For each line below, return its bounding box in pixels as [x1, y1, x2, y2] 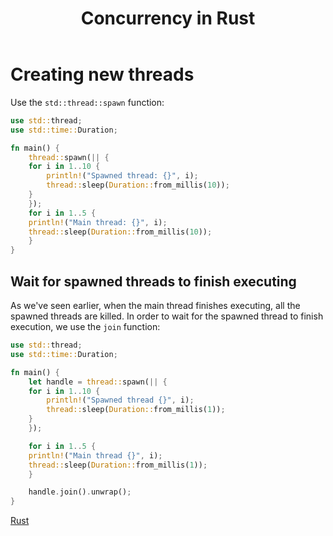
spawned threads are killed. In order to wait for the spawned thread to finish [10, 310, 324, 322]
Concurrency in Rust [80, 7, 256, 30]
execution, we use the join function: [10, 321, 161, 332]
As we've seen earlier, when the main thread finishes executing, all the [10, 300, 301, 311]
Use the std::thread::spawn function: [10, 96, 165, 108]
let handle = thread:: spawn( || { [28, 377, 168, 387]
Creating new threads [10, 63, 195, 86]
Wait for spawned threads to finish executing [10, 273, 297, 290]
